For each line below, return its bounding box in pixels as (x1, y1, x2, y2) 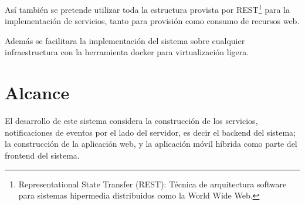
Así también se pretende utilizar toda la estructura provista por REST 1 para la (5, 2, 290, 15)
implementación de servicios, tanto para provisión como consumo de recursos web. (5, 15, 300, 27)
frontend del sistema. (5, 149, 80, 161)
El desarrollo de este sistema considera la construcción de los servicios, (5, 115, 258, 127)
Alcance (5, 80, 70, 105)
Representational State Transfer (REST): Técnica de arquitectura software (18, 177, 287, 190)
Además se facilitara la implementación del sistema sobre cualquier (5, 34, 245, 46)
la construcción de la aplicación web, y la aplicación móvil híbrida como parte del (5, 137, 297, 150)
